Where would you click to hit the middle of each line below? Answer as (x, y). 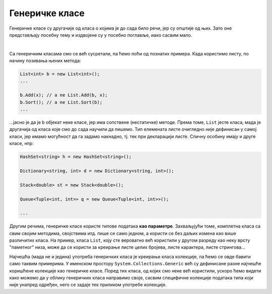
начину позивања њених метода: (45, 61)
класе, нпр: (21, 143)
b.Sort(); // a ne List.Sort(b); (61, 102)
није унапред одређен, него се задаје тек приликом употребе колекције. (88, 285)
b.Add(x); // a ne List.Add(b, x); (64, 95)
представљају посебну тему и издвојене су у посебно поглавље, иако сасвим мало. (101, 35)
